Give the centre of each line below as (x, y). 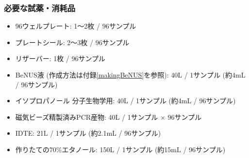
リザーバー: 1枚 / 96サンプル (60, 58)
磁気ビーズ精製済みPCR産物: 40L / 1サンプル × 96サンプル (108, 117)
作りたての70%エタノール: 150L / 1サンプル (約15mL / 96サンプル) (120, 149)
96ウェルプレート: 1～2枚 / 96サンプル (76, 26)
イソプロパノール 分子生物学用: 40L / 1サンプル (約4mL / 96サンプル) (125, 101)
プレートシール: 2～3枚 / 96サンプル (72, 42)
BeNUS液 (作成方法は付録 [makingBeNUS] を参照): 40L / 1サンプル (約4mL (130, 75)
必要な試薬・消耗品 (40, 8)
